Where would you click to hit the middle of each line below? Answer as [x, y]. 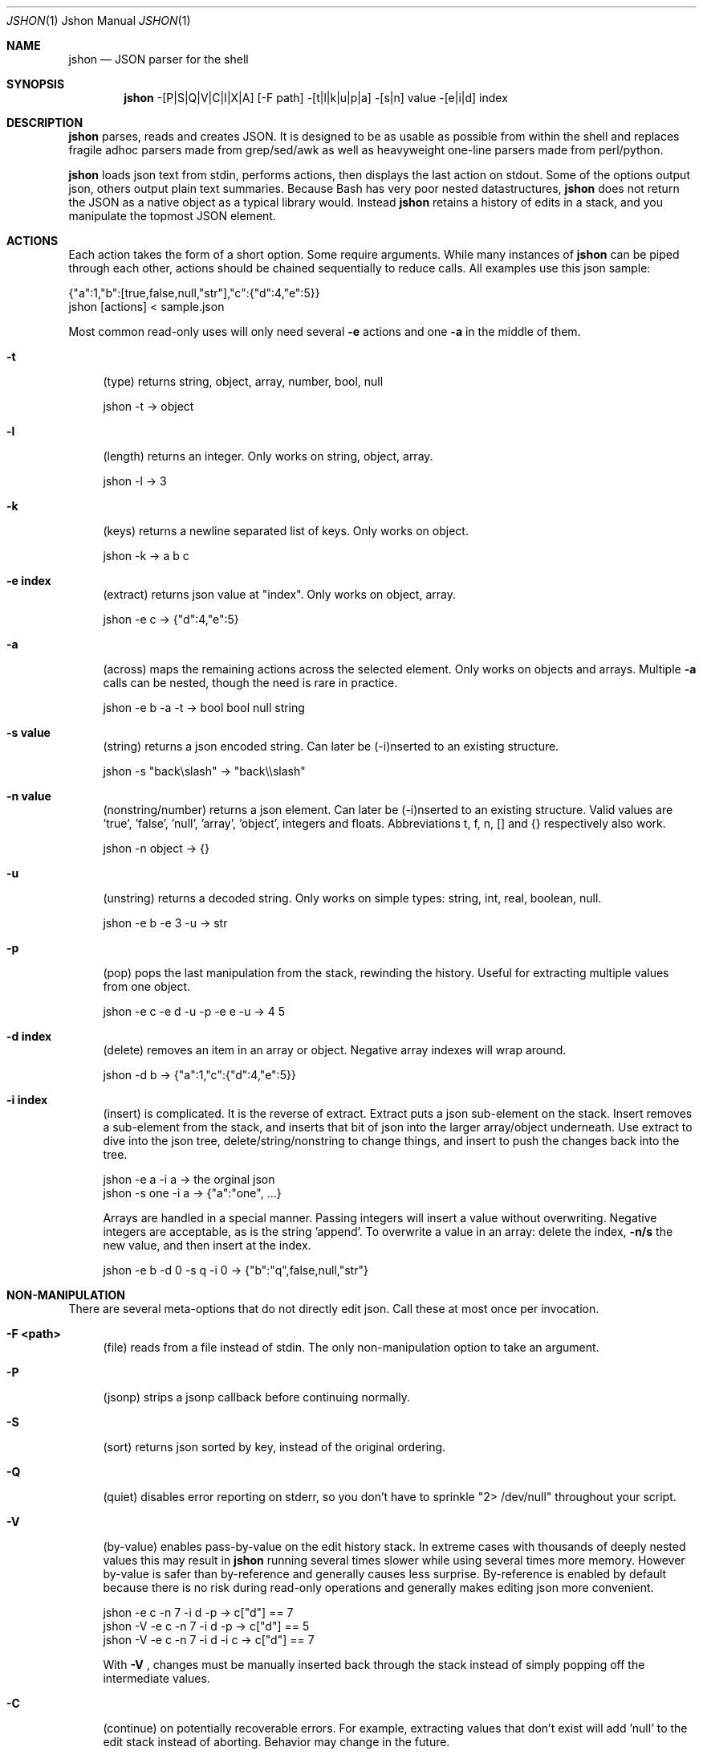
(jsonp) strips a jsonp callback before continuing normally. [257, 1397]
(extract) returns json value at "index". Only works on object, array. [279, 594]
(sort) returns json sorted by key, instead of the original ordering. [274, 1447]
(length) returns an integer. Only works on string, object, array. [268, 456]
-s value [28, 732]
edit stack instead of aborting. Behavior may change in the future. [276, 1742]
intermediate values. [156, 1678]
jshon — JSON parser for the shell [158, 59]
